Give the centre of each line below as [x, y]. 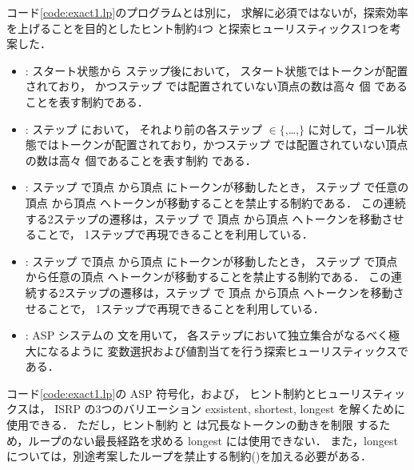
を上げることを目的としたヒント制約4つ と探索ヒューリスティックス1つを [198, 28]
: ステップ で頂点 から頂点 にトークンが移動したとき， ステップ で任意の [217, 187]
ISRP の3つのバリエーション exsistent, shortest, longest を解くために [230, 409]
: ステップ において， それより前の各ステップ [143, 129]
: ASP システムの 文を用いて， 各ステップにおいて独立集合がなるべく [207, 335]
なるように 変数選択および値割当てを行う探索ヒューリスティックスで [228, 350]
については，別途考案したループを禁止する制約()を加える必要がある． [189, 456]
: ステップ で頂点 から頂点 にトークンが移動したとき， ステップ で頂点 [211, 261]
